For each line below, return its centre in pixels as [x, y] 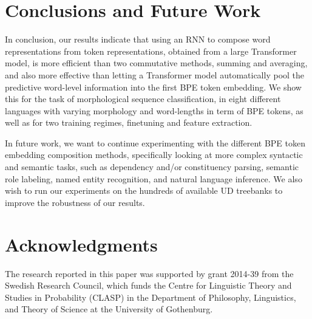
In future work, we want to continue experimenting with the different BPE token [155, 142]
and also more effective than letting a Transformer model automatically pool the [155, 74]
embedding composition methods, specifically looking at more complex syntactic [154, 155]
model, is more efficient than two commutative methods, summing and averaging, [156, 63]
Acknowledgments [81, 244]
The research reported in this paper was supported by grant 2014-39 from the [149, 273]
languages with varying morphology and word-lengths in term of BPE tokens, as [154, 110]
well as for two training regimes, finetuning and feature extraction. [129, 122]
